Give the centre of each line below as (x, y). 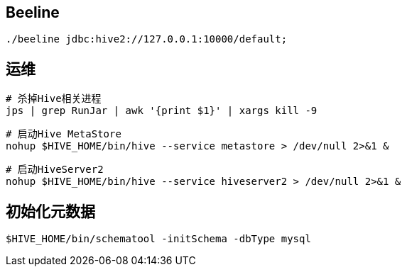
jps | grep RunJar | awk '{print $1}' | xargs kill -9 (162, 111)
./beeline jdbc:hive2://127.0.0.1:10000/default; (147, 39)
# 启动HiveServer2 (55, 170)
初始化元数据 (50, 211)
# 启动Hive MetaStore (64, 134)
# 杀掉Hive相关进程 (54, 99)
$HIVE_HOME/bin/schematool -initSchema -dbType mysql (158, 239)
